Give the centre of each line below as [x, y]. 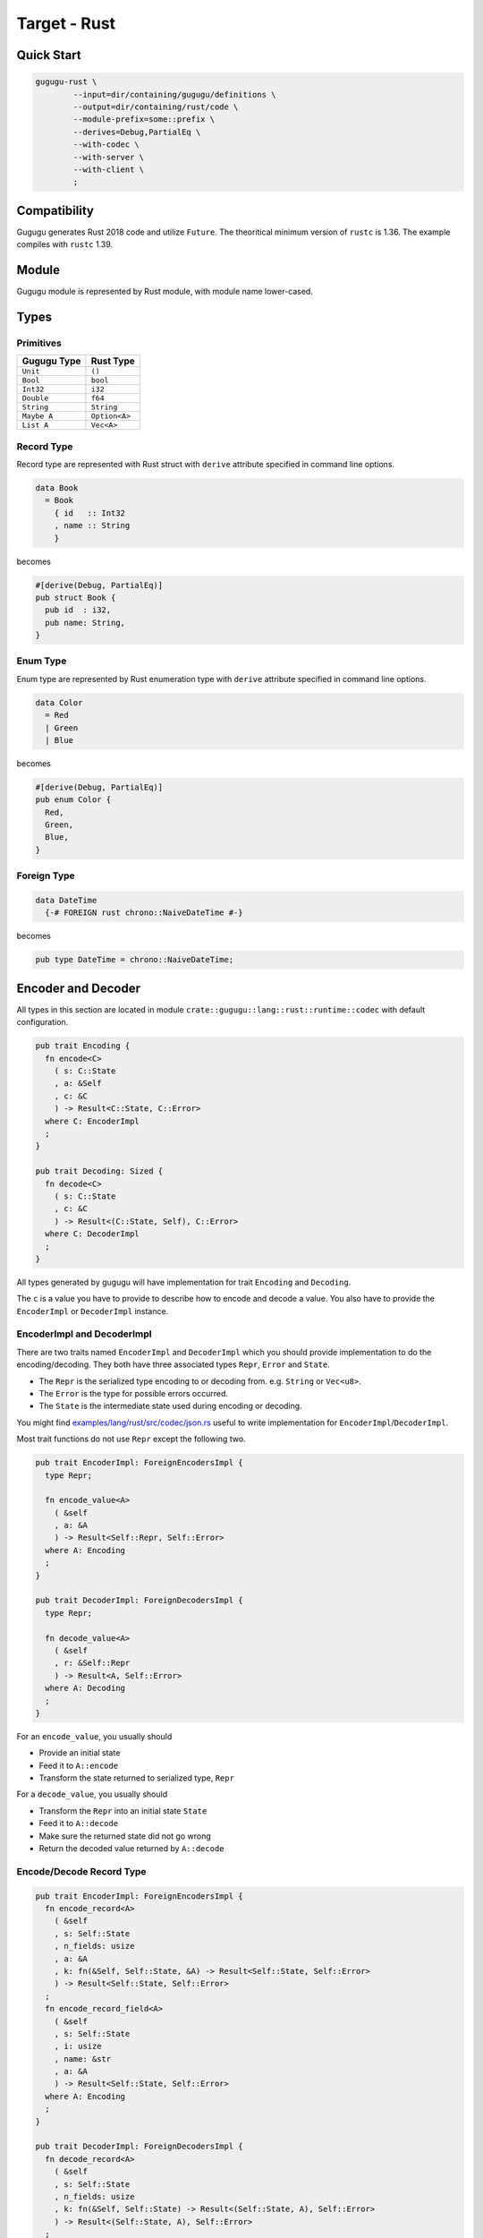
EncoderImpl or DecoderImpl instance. [93, 1311]
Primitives [39, 343]
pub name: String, [85, 623]
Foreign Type [46, 876]
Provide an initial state [80, 1753]
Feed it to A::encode [79, 1765]
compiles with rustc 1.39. [65, 244]
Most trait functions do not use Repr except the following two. [131, 1439]
